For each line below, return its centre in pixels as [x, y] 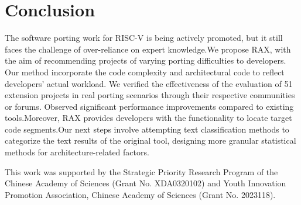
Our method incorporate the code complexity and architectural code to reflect [145, 72]
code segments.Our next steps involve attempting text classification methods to [147, 129]
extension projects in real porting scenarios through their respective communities [150, 95]
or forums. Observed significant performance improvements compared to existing [149, 106]
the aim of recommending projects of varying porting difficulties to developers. [146, 60]
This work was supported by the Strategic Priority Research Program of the [141, 171]
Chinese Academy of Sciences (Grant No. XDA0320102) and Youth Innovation [146, 183]
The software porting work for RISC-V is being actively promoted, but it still [144, 38]
